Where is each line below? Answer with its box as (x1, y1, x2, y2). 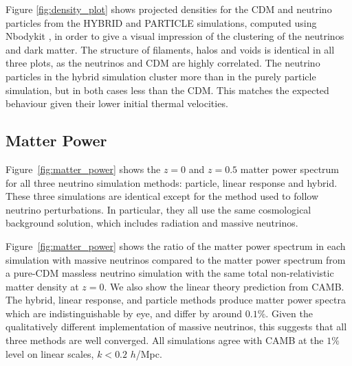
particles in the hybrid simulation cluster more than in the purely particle (5, 69, 316, 83)
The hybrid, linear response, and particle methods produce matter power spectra (5, 293, 346, 307)
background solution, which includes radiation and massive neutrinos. (5, 216, 298, 230)
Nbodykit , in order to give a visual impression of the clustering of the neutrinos (5, 29, 344, 43)
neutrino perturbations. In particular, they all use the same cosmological (5, 202, 311, 216)
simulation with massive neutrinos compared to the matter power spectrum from (5, 252, 346, 266)
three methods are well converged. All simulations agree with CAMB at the (5, 333, 324, 347)
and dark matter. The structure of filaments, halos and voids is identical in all (5, 42, 335, 56)
